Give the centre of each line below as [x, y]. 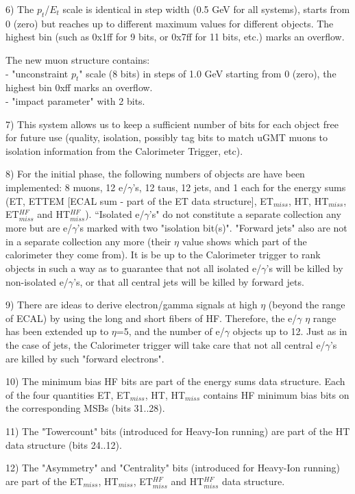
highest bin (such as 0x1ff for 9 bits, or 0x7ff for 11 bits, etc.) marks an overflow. [175, 37]
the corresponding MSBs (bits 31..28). [85, 408]
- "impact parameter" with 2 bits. [75, 100]
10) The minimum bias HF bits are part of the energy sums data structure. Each [175, 381]
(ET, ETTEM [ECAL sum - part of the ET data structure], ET [139, 200]
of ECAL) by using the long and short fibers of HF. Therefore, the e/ [151, 318]
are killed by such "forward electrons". [85, 358]
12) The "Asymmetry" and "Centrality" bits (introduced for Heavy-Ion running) [173, 468]
